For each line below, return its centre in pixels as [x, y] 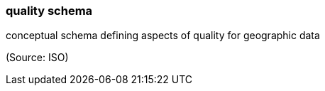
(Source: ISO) [37, 58]
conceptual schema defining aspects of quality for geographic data [163, 36]
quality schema [49, 11]
